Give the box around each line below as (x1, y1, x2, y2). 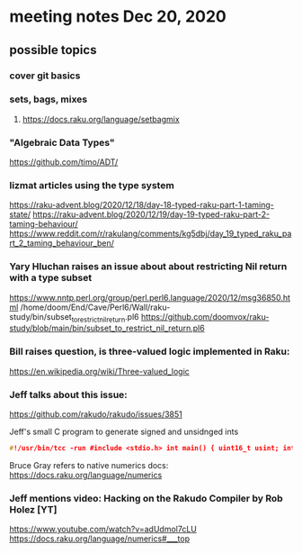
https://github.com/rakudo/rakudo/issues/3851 (9, 409, 182, 420)
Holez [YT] (9, 503, 58, 515)
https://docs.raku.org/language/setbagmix (22, 113, 180, 124)
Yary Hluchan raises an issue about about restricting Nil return (9, 260, 288, 273)
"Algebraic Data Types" (9, 136, 115, 149)
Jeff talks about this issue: (9, 388, 128, 401)
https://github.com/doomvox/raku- (140, 311, 270, 322)
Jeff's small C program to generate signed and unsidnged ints (9, 426, 239, 438)
